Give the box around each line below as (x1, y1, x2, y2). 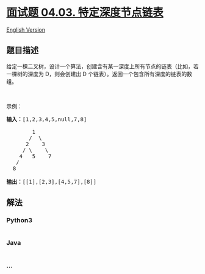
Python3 (6, 216, 32, 225)
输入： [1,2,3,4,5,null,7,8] (6, 116, 87, 122)
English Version (6, 26, 46, 33)
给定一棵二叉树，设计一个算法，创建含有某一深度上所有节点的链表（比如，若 (6, 62, 199, 70)
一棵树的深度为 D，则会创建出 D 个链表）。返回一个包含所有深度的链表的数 (6, 70, 193, 77)
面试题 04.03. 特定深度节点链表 (6, 5, 164, 19)
